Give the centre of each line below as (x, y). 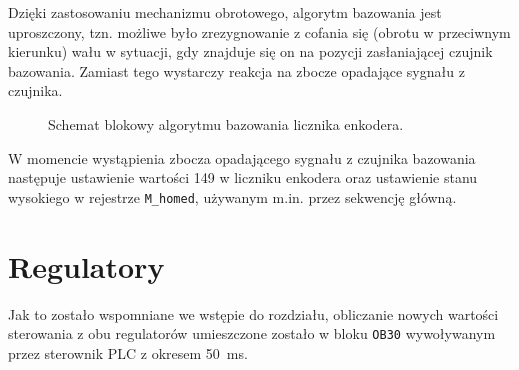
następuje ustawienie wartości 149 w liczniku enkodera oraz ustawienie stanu (243, 177)
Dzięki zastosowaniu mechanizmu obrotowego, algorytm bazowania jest (225, 12)
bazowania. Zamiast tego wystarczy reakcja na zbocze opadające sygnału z (236, 70)
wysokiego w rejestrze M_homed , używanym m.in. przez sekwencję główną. (232, 196)
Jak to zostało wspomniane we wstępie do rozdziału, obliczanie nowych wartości (253, 313)
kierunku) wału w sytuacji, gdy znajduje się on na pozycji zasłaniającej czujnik (250, 51)
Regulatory (86, 265)
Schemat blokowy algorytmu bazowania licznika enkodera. (226, 123)
